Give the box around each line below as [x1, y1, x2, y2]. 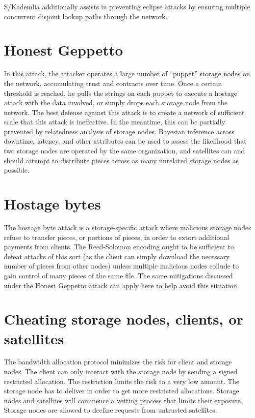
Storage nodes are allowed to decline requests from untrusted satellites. [4, 405, 217, 415]
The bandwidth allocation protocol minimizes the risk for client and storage [4, 357, 232, 367]
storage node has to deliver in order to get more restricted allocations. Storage [4, 386, 239, 396]
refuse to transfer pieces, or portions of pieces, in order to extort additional [4, 232, 229, 242]
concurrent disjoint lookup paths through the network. [4, 11, 168, 21]
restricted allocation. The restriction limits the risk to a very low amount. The [4, 376, 240, 386]
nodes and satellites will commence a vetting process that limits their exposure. [4, 395, 243, 405]
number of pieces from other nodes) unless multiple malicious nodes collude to [4, 261, 239, 271]
